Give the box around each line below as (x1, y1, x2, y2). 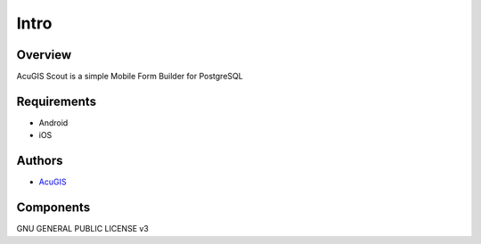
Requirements (16, 94, 97, 109)
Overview (16, 47, 72, 62)
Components (16, 200, 91, 216)
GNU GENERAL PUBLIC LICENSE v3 (16, 224, 149, 234)
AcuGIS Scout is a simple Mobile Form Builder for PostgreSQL (16, 71, 244, 82)
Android (38, 117, 69, 128)
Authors (16, 153, 63, 168)
